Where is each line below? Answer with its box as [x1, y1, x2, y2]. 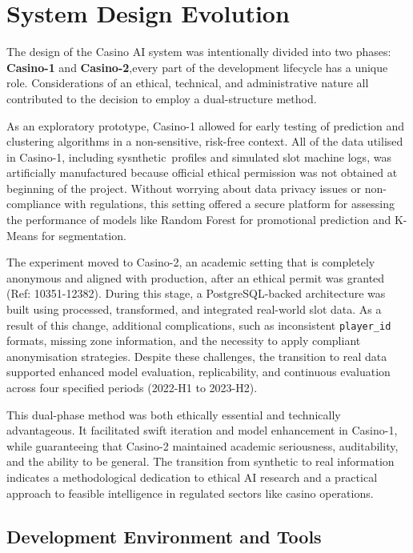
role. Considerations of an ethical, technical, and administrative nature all [6, 74, 369, 91]
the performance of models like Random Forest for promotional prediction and [6, 211, 391, 228]
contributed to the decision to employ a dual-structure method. [6, 90, 317, 106]
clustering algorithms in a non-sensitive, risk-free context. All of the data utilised [6, 133, 403, 150]
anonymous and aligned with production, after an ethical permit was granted [6, 269, 385, 286]
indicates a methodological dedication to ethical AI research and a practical [6, 469, 378, 486]
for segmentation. [42, 226, 126, 243]
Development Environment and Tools [6, 523, 322, 548]
